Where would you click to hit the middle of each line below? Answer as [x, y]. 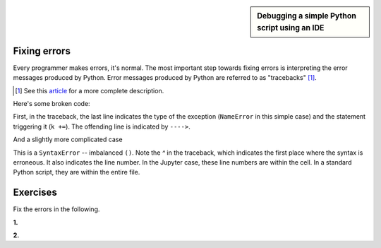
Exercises [35, 193]
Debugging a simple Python [307, 16]
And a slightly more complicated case [68, 140]
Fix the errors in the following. [56, 209]
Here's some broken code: [52, 104]
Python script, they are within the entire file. [77, 172]
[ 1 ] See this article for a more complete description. [90, 90]
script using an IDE [291, 28]
